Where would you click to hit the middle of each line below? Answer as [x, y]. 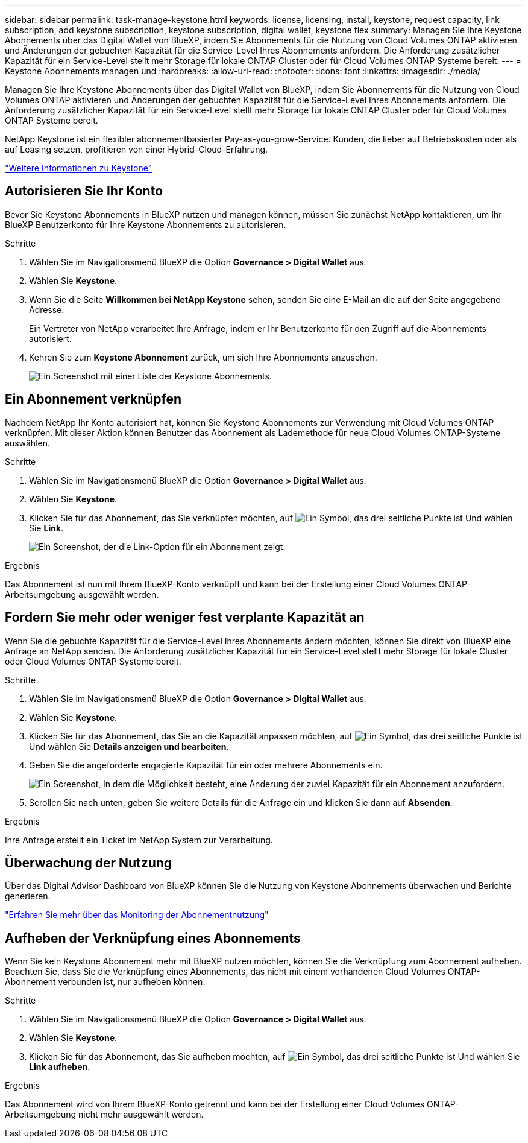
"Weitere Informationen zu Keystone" [79, 168]
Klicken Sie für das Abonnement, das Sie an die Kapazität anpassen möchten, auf [191, 736]
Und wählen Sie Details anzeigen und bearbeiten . [129, 746]
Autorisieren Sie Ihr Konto [84, 191]
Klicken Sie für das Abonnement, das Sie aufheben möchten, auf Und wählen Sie [275, 1057]
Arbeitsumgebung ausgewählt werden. [82, 594]
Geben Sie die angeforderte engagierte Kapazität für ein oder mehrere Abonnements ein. [206, 765]
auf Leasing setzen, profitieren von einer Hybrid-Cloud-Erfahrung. [137, 149]
